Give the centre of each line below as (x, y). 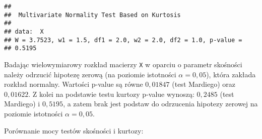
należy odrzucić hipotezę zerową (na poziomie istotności (90, 74)
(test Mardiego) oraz (204, 84)
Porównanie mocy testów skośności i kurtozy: (74, 130)
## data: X (24, 31)
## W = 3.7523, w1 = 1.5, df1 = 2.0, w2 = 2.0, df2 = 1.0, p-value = (123, 40)
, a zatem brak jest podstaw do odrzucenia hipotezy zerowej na (160, 104)
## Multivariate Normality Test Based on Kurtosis (92, 15)
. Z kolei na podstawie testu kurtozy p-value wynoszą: (111, 94)
